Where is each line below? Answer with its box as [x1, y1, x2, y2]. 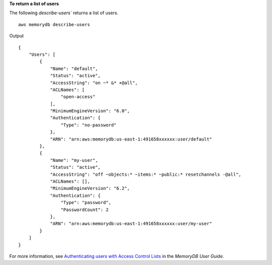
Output [9, 33, 24, 39]
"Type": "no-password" [60, 122, 117, 128]
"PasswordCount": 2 [60, 207, 109, 213]
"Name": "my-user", [50, 157, 98, 163]
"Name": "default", [50, 65, 98, 72]
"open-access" [60, 94, 96, 100]
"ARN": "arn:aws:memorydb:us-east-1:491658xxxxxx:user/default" [50, 136, 213, 142]
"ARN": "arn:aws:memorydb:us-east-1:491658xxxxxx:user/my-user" [50, 221, 213, 227]
